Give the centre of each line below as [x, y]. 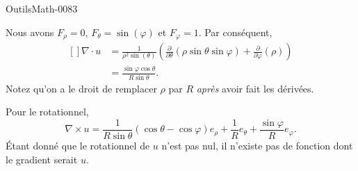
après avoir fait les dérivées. [255, 88]
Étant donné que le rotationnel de [78, 145]
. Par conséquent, [235, 32]
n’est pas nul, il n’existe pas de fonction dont [257, 145]
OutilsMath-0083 [42, 8]
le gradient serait [42, 159]
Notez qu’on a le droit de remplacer [81, 88]
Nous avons [30, 32]
